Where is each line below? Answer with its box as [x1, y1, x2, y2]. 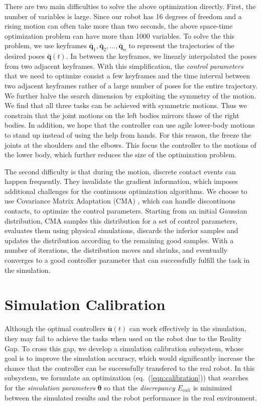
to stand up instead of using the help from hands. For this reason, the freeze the [5, 129, 251, 140]
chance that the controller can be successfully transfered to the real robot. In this [5, 362, 255, 373]
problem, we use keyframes [5, 40, 87, 51]
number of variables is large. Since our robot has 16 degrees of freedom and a [5, 11, 242, 21]
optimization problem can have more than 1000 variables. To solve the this [5, 30, 235, 41]
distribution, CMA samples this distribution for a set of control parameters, [5, 215, 237, 226]
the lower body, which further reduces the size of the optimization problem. [5, 149, 236, 160]
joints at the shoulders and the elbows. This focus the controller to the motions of [5, 139, 256, 150]
